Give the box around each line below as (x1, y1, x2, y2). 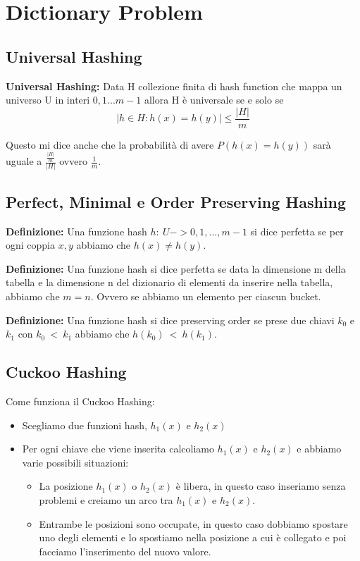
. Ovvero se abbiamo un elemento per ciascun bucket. (90, 289, 321, 304)
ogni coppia (6, 238, 56, 252)
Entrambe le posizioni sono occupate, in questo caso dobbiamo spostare (39, 516, 348, 531)
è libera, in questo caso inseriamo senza (175, 479, 346, 493)
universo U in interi (6, 92, 90, 107)
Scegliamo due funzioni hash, (22, 417, 147, 432)
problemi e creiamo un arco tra (39, 492, 173, 507)
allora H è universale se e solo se (144, 92, 284, 107)
